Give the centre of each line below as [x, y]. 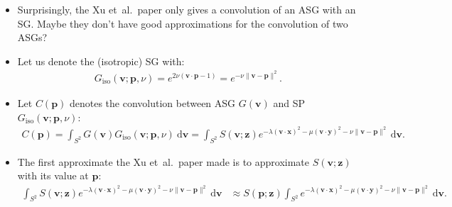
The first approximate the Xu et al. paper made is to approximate [163, 161]
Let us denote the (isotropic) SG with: [101, 61]
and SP [289, 103]
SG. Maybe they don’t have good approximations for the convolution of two [183, 23]
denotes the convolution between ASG [152, 103]
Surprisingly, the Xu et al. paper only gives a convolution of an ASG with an [187, 9]
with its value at [53, 175]
